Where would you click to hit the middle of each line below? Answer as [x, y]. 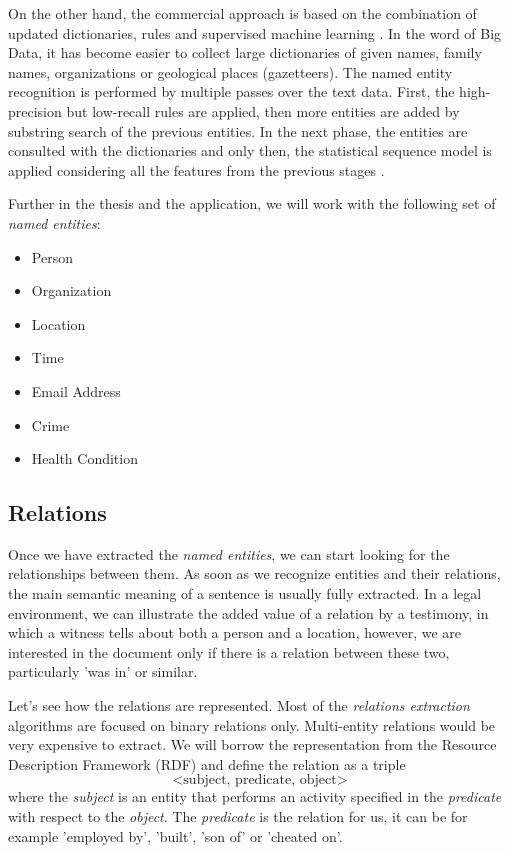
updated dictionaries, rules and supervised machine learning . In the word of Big [255, 32]
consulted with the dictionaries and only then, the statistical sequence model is [250, 150]
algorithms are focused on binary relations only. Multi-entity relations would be [252, 724]
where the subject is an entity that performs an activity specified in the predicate [255, 796]
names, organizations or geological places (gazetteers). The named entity [230, 71]
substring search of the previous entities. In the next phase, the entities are [238, 130]
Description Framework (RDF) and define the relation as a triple [207, 763]
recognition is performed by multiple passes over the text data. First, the [231, 91]
